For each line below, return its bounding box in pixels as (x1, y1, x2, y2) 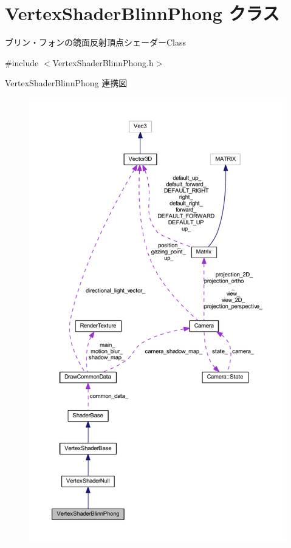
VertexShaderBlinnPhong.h (52, 56, 154, 69)
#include (5, 56, 39, 69)
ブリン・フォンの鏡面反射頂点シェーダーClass (5, 36, 187, 49)
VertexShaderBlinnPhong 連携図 (5, 77, 128, 89)
